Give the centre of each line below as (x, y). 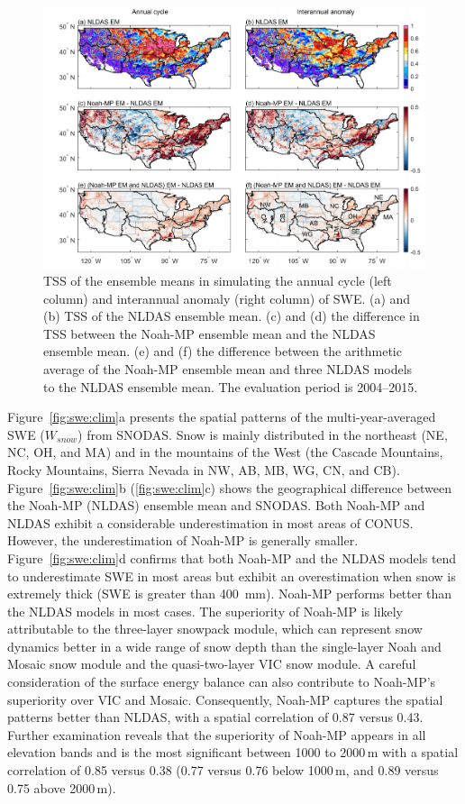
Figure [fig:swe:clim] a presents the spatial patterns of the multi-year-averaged (222, 417)
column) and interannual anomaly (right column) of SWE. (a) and (227, 298)
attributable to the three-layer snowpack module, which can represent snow (215, 629)
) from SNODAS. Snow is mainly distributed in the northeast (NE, (263, 434)
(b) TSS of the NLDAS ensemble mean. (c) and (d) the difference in (232, 316)
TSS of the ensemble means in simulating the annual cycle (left (218, 280)
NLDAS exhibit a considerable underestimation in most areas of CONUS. (210, 522)
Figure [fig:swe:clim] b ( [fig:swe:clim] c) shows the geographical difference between (229, 487)
